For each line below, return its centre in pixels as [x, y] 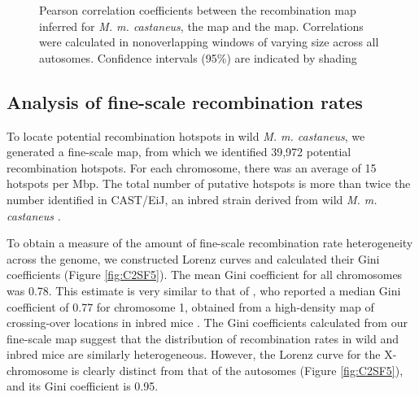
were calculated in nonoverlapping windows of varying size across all [209, 42]
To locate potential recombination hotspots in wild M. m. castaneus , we [186, 135]
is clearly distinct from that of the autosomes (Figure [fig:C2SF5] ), [237, 370]
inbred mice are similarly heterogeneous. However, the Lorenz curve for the [194, 354]
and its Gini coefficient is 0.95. [83, 386]
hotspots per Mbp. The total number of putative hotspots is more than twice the [209, 183]
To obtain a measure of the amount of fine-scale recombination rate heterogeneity [210, 243]
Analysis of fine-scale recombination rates [185, 101]
